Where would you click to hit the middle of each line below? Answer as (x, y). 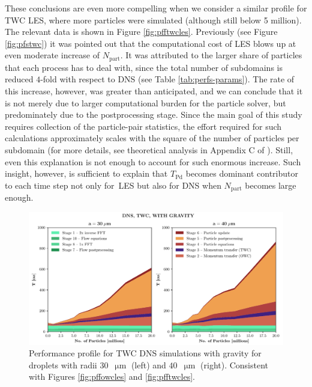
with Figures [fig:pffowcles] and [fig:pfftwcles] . (112, 376)
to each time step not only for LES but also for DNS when (113, 185)
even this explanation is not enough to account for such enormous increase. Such (153, 161)
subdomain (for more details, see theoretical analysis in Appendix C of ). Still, (149, 149)
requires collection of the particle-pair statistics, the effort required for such (143, 126)
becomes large (271, 185)
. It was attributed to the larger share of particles (211, 55)
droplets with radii (63, 364)
